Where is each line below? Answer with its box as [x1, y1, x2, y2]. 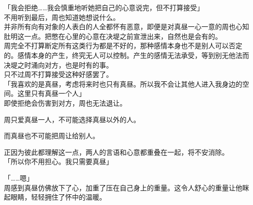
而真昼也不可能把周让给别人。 [4, 130, 99, 141]
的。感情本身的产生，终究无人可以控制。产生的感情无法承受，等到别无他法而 [4, 50, 249, 60]
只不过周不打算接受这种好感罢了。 [4, 69, 113, 79]
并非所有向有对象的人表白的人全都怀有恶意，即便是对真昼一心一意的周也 [4, 21, 235, 32]
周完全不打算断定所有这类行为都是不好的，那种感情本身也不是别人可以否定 [4, 40, 242, 51]
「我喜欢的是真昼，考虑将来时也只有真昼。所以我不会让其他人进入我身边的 [4, 78, 242, 89]
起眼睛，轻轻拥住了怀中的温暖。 [4, 192, 106, 202]
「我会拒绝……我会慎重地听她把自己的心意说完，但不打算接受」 [4, 2, 204, 12]
